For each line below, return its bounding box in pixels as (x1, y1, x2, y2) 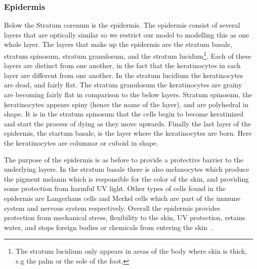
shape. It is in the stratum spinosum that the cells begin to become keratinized (4, 109, 244, 119)
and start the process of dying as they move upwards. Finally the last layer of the (4, 118, 251, 128)
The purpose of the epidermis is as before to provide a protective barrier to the (4, 154, 244, 164)
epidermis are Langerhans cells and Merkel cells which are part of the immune (4, 192, 241, 203)
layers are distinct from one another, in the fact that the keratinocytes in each (4, 60, 241, 71)
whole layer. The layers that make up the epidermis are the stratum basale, (4, 39, 232, 49)
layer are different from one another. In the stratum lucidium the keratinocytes (4, 70, 243, 80)
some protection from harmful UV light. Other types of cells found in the (4, 183, 226, 193)
